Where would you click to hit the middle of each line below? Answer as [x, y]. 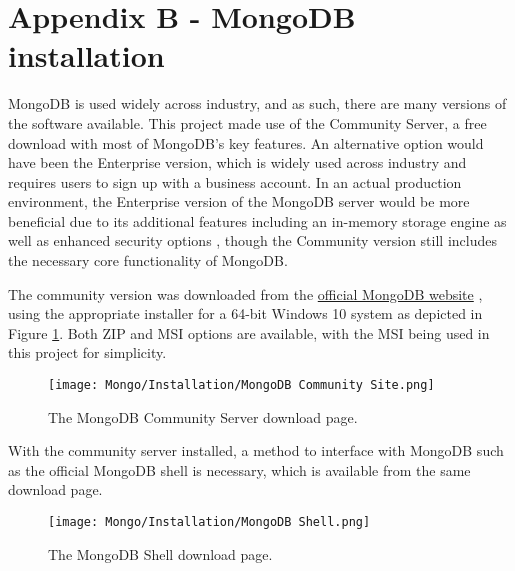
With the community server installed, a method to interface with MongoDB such [256, 450]
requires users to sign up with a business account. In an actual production [235, 181]
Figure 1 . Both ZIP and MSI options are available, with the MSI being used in [249, 332]
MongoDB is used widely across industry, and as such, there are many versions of [257, 103]
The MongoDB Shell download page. [160, 553]
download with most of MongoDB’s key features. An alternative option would [246, 142]
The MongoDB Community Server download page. [203, 416]
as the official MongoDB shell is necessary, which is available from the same [239, 469]
